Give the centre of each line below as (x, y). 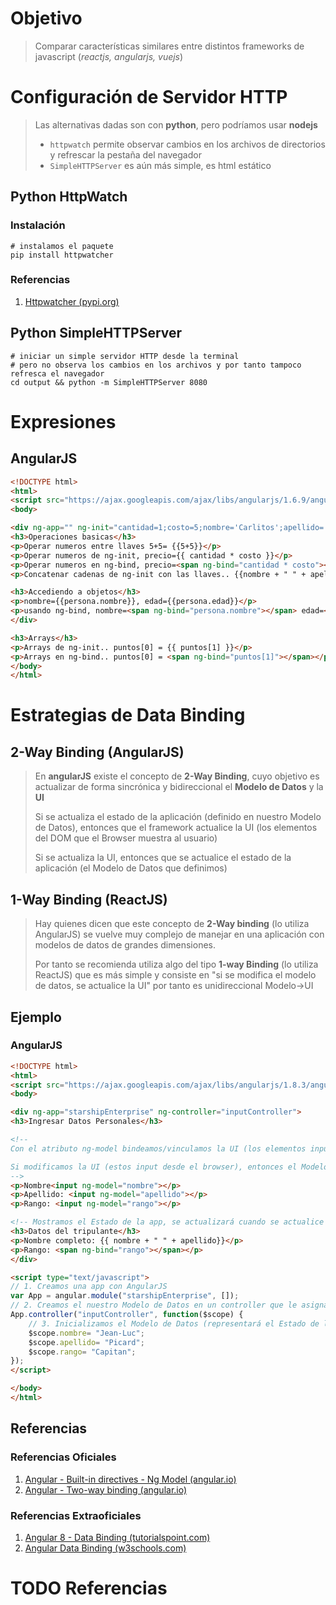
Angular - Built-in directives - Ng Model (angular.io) (130, 1479)
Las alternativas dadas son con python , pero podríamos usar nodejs (176, 124)
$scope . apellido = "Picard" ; (86, 1342)
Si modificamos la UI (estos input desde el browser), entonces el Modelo (169, 1167)
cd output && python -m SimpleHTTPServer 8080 (109, 382)
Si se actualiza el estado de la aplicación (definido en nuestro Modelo (178, 817)
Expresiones (63, 421)
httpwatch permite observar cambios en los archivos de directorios (187, 144)
